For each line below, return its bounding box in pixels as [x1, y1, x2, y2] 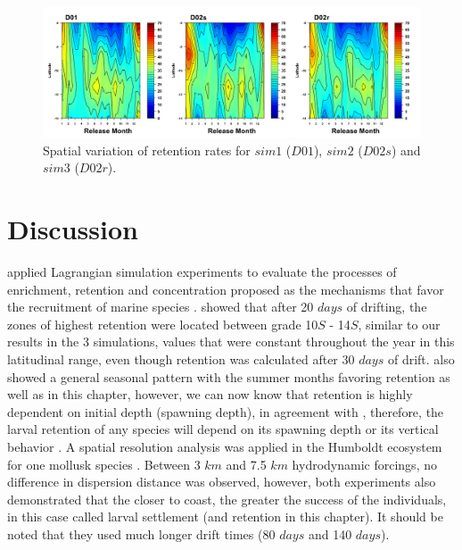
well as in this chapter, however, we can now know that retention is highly [7, 385, 413, 404]
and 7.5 [226, 454, 267, 473]
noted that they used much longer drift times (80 [7, 524, 276, 543]
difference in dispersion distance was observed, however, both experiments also [7, 472, 436, 491]
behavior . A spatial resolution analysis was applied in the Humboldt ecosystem [7, 437, 442, 455]
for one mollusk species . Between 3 [7, 454, 201, 473]
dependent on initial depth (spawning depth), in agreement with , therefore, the [7, 402, 444, 421]
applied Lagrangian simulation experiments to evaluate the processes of [7, 262, 397, 281]
